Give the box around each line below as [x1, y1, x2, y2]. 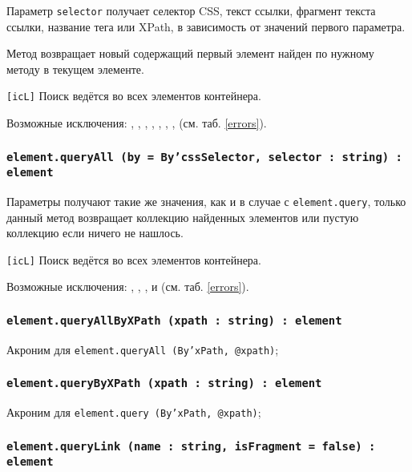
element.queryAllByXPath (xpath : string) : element [6, 313, 342, 327]
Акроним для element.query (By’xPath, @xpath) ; [6, 404, 261, 421]
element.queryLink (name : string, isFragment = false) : [6, 439, 376, 453]
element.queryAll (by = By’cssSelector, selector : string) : [6, 150, 402, 163]
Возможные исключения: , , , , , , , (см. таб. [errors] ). [6, 115, 267, 131]
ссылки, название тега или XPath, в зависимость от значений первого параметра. [6, 18, 406, 34]
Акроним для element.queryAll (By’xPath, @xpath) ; [6, 341, 279, 357]
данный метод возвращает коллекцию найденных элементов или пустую [6, 208, 359, 225]
